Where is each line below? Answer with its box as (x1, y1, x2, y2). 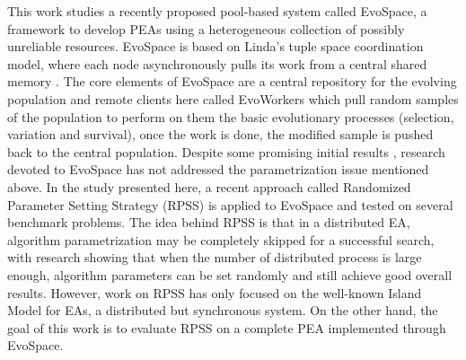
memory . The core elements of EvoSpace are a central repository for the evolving (7, 72, 457, 91)
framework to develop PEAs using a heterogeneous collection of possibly (7, 19, 405, 38)
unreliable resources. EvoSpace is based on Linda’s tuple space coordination (7, 37, 424, 56)
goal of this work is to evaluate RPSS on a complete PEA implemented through (7, 318, 446, 337)
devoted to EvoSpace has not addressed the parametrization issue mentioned (7, 160, 429, 179)
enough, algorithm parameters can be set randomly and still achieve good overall (7, 265, 453, 284)
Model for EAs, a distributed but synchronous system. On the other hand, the (7, 301, 438, 320)
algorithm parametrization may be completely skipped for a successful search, (7, 230, 435, 249)
